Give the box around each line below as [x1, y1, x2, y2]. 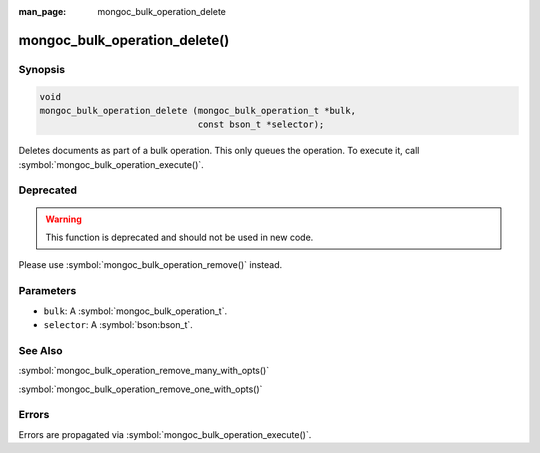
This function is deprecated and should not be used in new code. [45, 231, 314, 244]
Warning [45, 213, 82, 225]
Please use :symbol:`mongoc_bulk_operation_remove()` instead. [18, 259, 283, 271]
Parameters [18, 284, 77, 298]
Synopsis [18, 62, 65, 76]
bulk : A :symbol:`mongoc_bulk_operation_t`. [43, 305, 228, 317]
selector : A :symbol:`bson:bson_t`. [43, 318, 194, 330]
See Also [18, 343, 63, 357]
